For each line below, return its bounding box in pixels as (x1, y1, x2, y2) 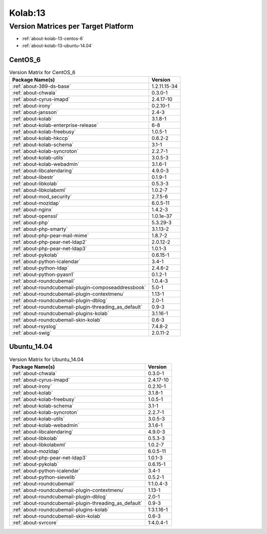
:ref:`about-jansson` (12, 109, 59, 116)
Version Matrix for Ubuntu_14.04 (9, 356, 84, 363)
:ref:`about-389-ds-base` (12, 83, 71, 90)
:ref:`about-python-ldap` (12, 265, 69, 271)
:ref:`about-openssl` (12, 213, 59, 220)
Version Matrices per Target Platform (9, 22, 133, 31)
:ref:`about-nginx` (12, 206, 53, 213)
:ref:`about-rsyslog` (12, 323, 58, 330)
